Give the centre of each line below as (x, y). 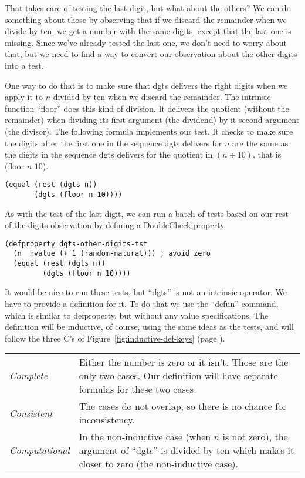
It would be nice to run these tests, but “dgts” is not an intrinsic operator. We (146, 292)
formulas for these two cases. (138, 389)
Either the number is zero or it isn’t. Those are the (184, 362)
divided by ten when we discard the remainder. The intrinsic (162, 97)
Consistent (31, 413)
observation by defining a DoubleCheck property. (138, 225)
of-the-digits (26, 225)
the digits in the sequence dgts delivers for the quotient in (109, 154)
